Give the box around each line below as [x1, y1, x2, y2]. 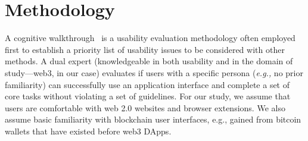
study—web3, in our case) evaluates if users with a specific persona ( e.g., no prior [5, 66, 303, 79]
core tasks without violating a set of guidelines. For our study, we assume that [5, 90, 291, 102]
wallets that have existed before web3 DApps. [5, 124, 172, 137]
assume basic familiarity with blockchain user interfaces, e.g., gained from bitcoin [5, 113, 301, 126]
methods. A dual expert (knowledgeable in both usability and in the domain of [5, 55, 293, 67]
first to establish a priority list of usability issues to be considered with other [5, 43, 285, 55]
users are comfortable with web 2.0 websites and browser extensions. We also [5, 101, 285, 114]
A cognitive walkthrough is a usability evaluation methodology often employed [5, 32, 295, 44]
